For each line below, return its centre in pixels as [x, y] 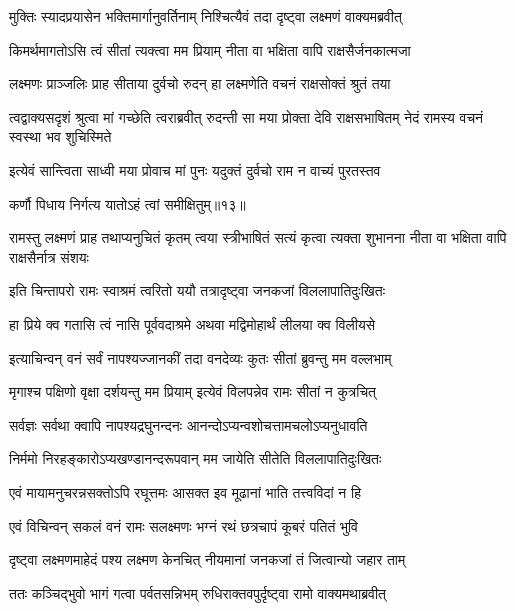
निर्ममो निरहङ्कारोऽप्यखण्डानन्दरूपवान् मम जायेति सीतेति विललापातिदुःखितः [195, 458]
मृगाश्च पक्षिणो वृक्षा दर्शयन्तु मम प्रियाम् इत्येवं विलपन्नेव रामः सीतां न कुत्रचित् [193, 391]
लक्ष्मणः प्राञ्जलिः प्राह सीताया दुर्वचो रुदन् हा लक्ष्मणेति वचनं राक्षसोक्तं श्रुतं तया [200, 83]
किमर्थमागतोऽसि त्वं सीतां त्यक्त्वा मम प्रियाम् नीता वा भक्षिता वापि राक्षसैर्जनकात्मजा [210, 49]
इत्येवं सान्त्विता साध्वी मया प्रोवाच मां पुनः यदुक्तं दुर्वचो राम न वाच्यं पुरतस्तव [195, 169]
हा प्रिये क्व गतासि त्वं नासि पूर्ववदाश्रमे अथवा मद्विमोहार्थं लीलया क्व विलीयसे [192, 323]
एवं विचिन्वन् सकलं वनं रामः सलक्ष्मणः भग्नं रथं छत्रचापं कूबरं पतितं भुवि [184, 525]
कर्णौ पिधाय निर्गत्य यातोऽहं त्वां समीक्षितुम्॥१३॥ [127, 203]
